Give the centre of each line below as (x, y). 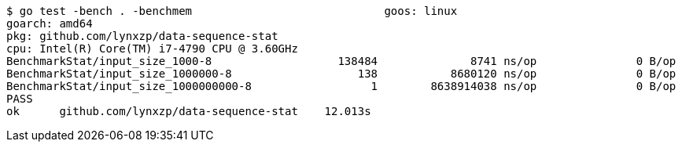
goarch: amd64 (50, 23)
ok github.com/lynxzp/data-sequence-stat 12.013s (189, 111)
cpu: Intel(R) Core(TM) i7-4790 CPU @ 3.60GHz (152, 49)
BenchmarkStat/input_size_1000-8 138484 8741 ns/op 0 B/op (341, 61)
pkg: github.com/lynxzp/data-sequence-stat (142, 36)
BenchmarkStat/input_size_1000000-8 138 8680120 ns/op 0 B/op (341, 74)
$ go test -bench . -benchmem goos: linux (232, 11)
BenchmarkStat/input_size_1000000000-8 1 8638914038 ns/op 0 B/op (341, 86)
